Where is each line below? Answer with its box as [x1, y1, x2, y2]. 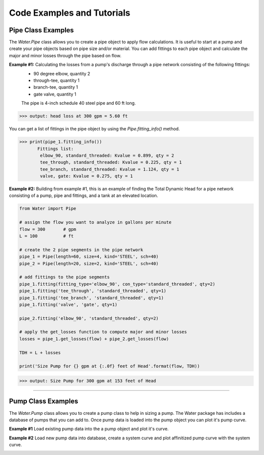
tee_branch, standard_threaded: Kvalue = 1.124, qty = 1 [40, 167, 179, 172]
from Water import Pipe [19, 206, 77, 212]
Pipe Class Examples [9, 26, 74, 34]
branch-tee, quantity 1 [33, 84, 78, 90]
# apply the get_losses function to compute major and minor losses [19, 329, 187, 335]
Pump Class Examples [9, 397, 78, 406]
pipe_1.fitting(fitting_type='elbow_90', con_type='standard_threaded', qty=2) [19, 281, 216, 287]
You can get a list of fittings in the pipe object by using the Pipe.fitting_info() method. [9, 126, 180, 132]
